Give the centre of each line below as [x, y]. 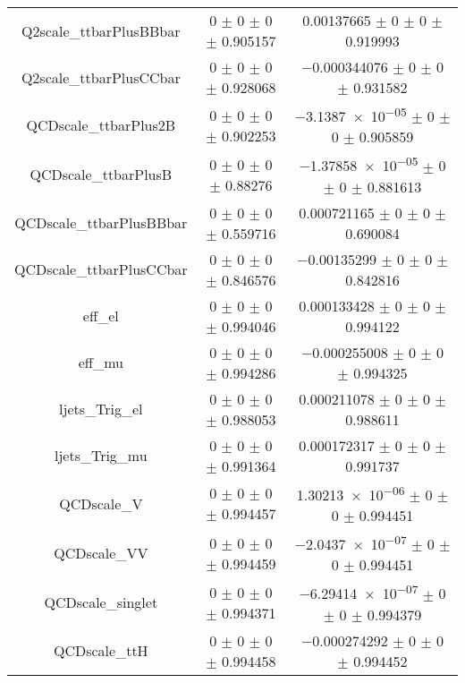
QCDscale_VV [101, 553]
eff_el [101, 316]
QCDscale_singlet [101, 602]
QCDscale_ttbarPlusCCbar [101, 269]
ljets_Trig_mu [101, 456]
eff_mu [101, 363]
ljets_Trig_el [101, 409]
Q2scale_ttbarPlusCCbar [101, 77]
